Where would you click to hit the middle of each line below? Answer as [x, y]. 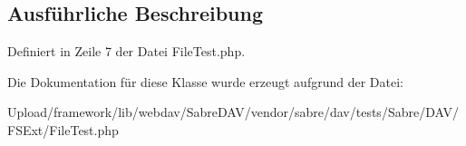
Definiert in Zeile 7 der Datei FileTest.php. [126, 51]
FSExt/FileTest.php [63, 129]
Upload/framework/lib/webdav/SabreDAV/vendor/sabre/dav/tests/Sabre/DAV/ [233, 112]
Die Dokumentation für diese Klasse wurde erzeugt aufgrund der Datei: [205, 81]
